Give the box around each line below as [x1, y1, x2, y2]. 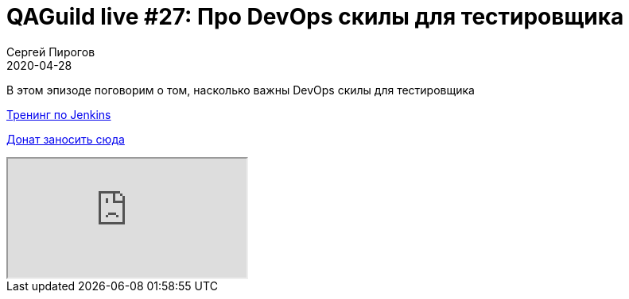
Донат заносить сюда [6, 132, 125, 146]
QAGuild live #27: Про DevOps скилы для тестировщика [6, 3, 624, 30]
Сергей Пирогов [6, 44, 95, 59]
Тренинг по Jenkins [6, 107, 111, 121]
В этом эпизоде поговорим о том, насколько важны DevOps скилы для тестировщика [6, 82, 475, 97]
